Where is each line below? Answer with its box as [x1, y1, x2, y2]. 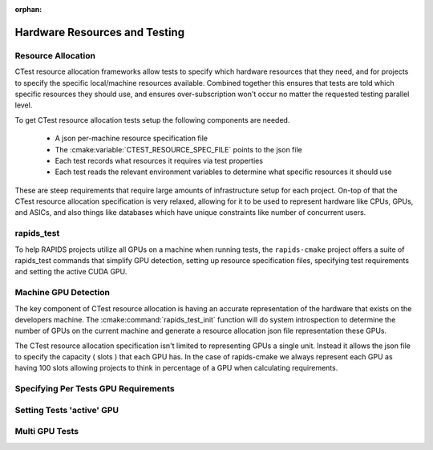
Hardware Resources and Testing [14, 25, 184, 39]
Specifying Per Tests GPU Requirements [14, 383, 176, 395]
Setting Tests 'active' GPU [14, 404, 119, 416]
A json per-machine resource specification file [55, 133, 208, 144]
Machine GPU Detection [14, 287, 110, 298]
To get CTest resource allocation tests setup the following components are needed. [14, 115, 290, 124]
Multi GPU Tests [14, 426, 79, 437]
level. [14, 100, 33, 110]
